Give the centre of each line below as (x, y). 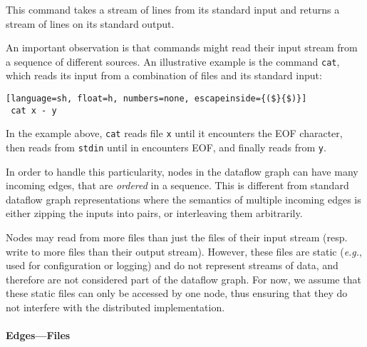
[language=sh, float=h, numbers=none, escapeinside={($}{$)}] (156, 99)
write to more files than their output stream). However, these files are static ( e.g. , (184, 251)
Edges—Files (38, 335)
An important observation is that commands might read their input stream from (182, 47)
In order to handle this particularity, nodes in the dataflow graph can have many (182, 171)
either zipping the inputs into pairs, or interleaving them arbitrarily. (154, 213)
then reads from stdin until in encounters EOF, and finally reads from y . (166, 147)
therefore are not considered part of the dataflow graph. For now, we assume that (183, 279)
